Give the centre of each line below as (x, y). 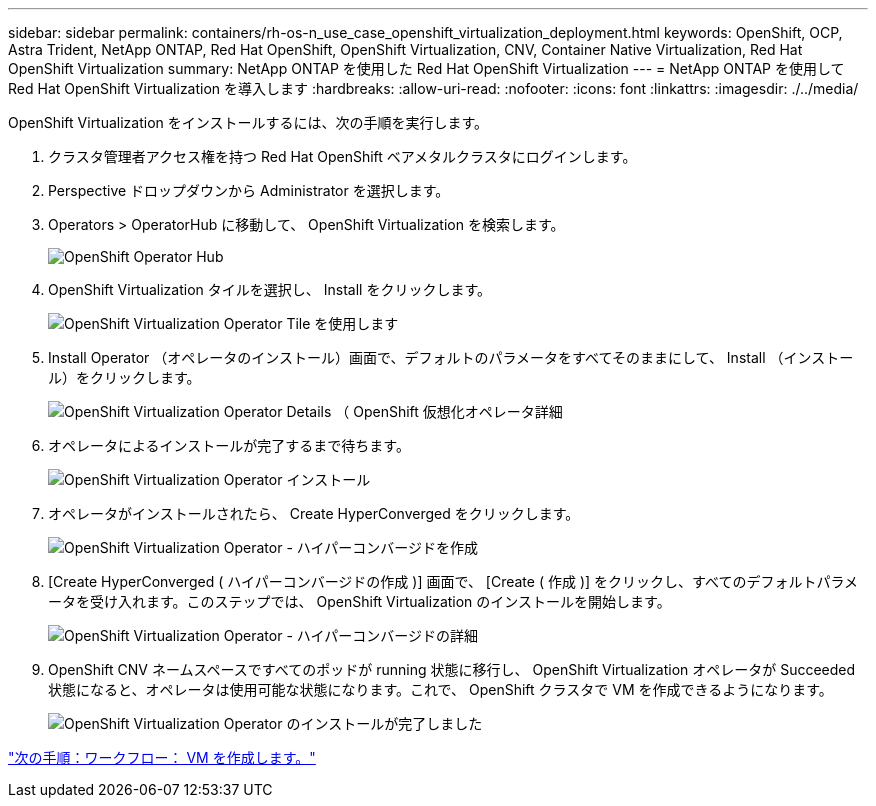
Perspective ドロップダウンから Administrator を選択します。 (249, 190)
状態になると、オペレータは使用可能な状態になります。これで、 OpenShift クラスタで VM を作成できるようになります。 (440, 689)
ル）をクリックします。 (124, 377)
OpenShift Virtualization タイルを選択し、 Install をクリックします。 (269, 289)
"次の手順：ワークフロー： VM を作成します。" (162, 757)
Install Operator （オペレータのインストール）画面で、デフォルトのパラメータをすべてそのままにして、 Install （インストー (451, 357)
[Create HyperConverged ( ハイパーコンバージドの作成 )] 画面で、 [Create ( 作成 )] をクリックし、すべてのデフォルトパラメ (453, 581)
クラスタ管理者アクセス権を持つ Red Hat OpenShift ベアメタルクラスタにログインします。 (342, 156)
